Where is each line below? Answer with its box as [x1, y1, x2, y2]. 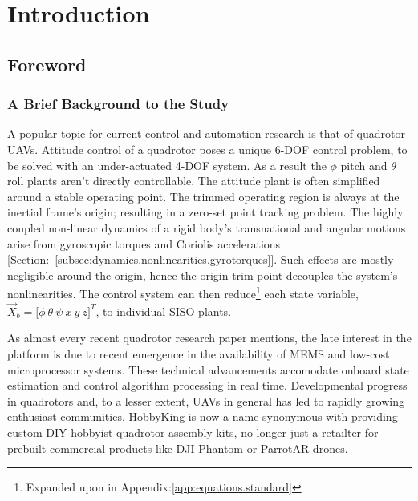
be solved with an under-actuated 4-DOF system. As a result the [7, 156, 327, 173]
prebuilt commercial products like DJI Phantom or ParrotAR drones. [7, 439, 348, 456]
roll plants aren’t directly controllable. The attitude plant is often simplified [7, 172, 380, 189]
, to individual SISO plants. [95, 302, 232, 319]
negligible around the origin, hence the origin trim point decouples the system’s [7, 266, 398, 283]
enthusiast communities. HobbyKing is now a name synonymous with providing [7, 408, 398, 425]
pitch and [340, 156, 388, 173]
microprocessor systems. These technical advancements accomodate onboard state [7, 361, 409, 378]
